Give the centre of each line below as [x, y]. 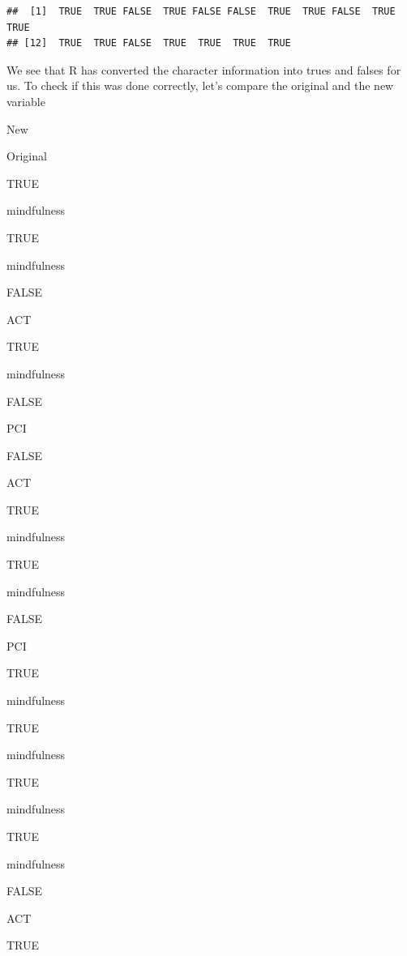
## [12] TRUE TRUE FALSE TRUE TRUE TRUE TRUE [149, 43]
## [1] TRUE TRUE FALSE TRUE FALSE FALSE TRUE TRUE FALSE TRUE [201, 11]
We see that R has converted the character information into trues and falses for [204, 69]
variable [26, 101]
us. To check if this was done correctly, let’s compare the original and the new [200, 85]
